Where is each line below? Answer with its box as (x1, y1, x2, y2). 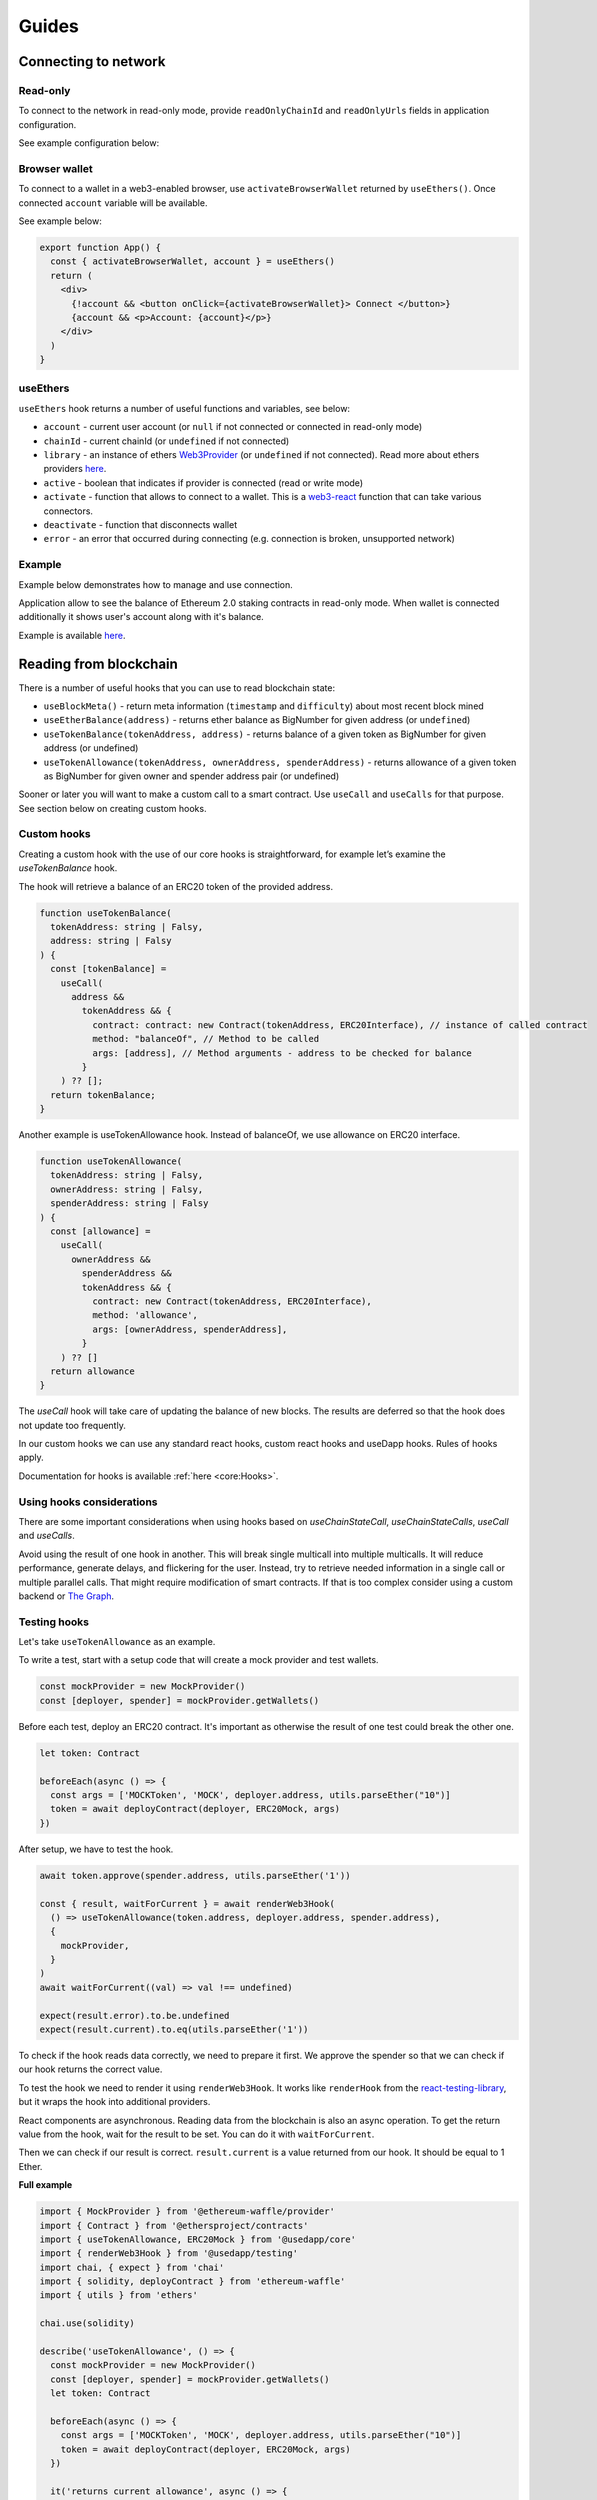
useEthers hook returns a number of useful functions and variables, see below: (18, 402, 350, 414)
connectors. (43, 505, 94, 517)
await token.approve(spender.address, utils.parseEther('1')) (39, 1870, 351, 1881)
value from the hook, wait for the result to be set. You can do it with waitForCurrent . (18, 2128, 375, 2140)
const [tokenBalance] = (50, 963, 167, 975)
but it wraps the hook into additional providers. (18, 2096, 211, 2108)
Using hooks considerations (18, 1495, 158, 1509)
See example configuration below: (18, 137, 160, 149)
